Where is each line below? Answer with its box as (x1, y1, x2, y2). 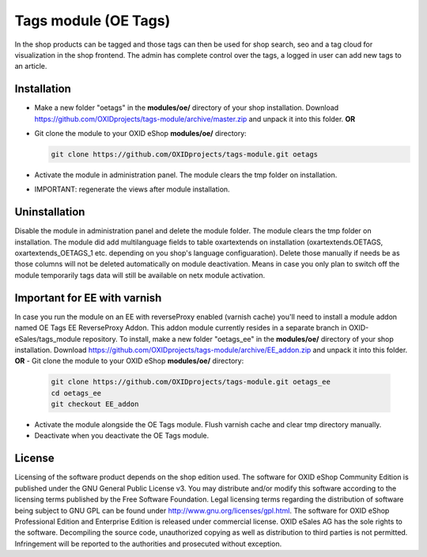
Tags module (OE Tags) (14, 12, 171, 29)
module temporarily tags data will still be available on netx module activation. (14, 270, 266, 280)
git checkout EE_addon (51, 400, 139, 409)
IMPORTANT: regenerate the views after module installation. (34, 184, 230, 194)
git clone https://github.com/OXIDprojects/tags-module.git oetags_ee (51, 377, 331, 387)
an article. (14, 62, 47, 71)
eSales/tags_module (14, 334, 81, 343)
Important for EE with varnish (14, 291, 162, 305)
